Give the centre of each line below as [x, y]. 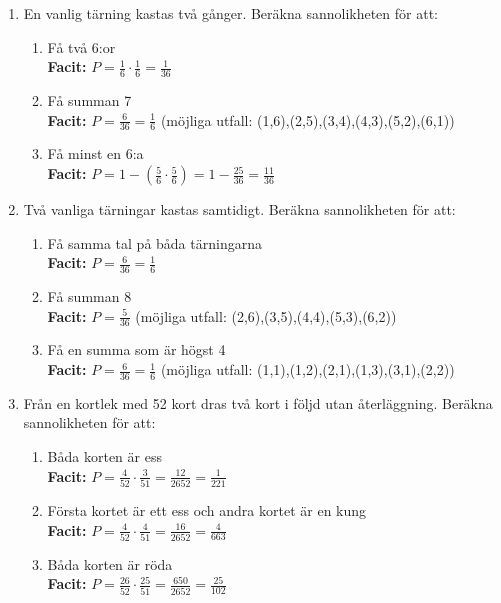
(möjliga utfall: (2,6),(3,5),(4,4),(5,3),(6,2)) [266, 315]
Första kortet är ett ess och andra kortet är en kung [207, 509]
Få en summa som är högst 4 [136, 349]
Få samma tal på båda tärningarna [154, 242]
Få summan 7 [89, 100]
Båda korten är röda [110, 563]
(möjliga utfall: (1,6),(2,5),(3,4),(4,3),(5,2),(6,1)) [307, 119]
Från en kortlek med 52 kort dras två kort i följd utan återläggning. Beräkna [258, 402]
